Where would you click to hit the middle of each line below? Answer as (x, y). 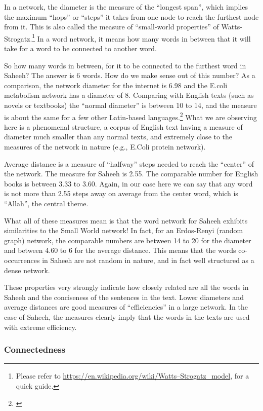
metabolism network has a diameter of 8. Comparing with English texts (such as (129, 95)
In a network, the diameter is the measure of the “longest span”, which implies (126, 7)
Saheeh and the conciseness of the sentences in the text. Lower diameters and (124, 297)
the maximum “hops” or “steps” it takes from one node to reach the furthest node (131, 16)
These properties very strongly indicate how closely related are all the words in (126, 287)
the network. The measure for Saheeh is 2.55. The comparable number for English (131, 174)
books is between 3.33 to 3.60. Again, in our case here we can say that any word (128, 183)
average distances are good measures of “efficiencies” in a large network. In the (126, 307)
